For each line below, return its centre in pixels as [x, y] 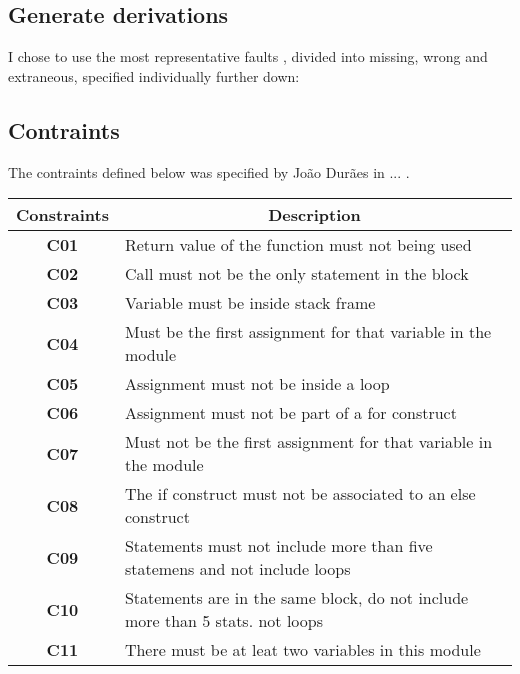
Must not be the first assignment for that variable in [308, 442]
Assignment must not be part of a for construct [290, 413]
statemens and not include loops [237, 569]
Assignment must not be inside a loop [257, 384]
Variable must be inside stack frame [250, 303]
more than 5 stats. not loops [223, 621]
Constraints [62, 215]
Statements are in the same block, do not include [296, 598]
